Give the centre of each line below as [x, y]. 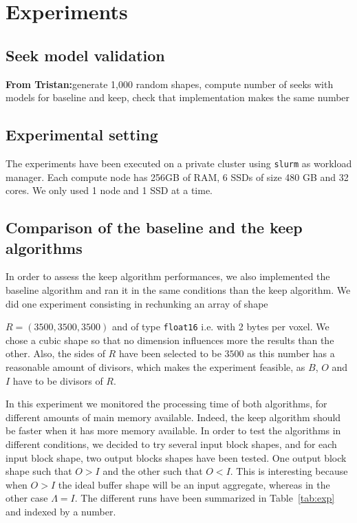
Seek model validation [85, 55]
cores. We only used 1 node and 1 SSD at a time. [109, 190]
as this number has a [291, 353]
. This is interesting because [289, 471]
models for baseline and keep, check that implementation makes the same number [178, 97]
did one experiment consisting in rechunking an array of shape [137, 303]
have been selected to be [170, 353]
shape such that [39, 471]
